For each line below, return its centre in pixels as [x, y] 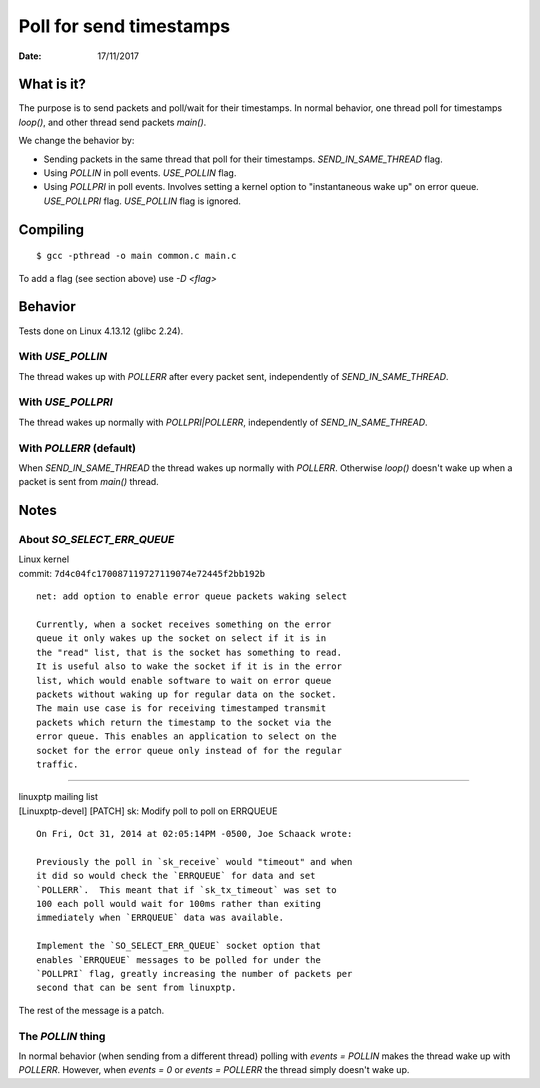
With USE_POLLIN [63, 357]
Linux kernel [44, 559]
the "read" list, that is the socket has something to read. [189, 652]
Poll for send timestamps [124, 26]
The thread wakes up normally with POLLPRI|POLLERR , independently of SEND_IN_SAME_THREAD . [223, 422]
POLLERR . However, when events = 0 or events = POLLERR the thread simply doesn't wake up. [214, 1070]
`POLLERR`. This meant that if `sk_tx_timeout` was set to [186, 889]
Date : [30, 56]
